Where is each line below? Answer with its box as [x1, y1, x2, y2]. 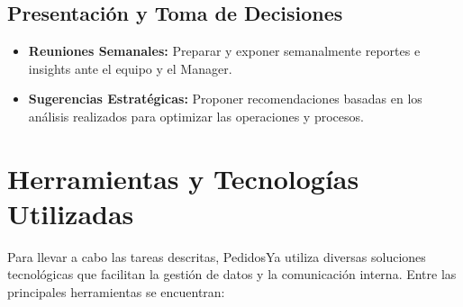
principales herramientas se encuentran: [7, 283, 225, 302]
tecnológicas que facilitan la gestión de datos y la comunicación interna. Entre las [7, 265, 457, 284]
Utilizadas [7, 194, 134, 231]
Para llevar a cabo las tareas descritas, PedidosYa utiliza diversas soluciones [7, 247, 426, 266]
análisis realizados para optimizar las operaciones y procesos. [28, 106, 364, 125]
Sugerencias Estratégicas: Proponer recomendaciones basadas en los [28, 89, 422, 108]
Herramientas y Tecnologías [7, 159, 359, 196]
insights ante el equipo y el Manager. [28, 59, 232, 77]
